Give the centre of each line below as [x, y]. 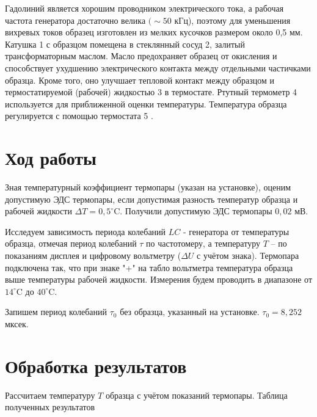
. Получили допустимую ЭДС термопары [196, 211]
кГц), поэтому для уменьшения [232, 20]
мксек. [17, 324]
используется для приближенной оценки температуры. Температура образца [146, 103]
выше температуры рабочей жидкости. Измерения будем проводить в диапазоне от [159, 279]
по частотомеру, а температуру [203, 243]
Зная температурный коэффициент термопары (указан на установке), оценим [148, 187]
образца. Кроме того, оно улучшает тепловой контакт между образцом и [140, 80]
